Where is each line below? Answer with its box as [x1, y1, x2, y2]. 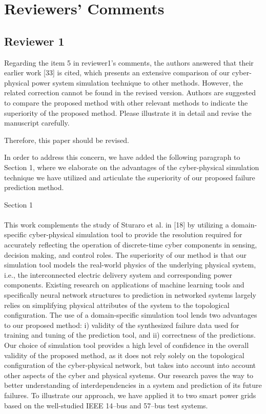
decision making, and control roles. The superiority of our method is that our [4, 249, 247, 260]
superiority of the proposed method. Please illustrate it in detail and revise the [4, 107, 252, 118]
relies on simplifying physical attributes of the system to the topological [4, 299, 230, 310]
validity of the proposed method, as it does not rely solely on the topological [4, 349, 244, 360]
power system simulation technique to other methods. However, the [31, 77, 243, 88]
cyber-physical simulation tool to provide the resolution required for [29, 229, 242, 240]
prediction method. [4, 182, 64, 193]
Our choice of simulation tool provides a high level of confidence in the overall [4, 340, 249, 350]
